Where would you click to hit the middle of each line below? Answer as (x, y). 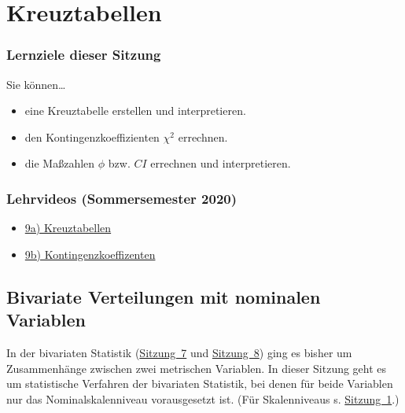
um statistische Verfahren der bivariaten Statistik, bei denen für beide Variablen (200, 383)
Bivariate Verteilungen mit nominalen (164, 296)
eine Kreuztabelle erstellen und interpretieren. (135, 111)
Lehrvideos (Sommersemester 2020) (122, 198)
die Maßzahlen (60, 163)
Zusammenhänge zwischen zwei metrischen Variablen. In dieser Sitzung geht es (197, 368)
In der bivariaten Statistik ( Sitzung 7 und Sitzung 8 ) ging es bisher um (179, 352)
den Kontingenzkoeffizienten (92, 136)
